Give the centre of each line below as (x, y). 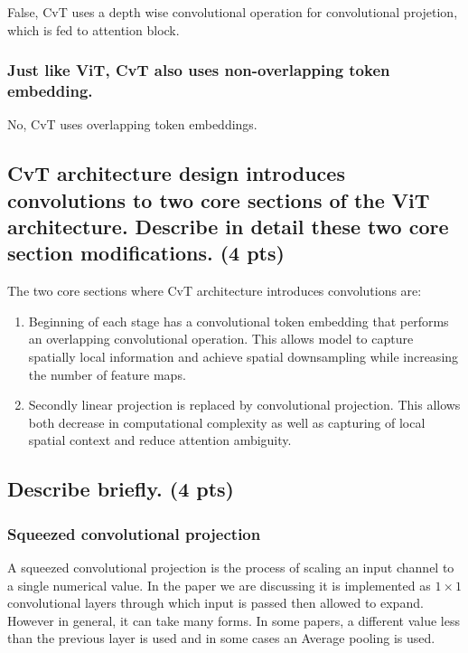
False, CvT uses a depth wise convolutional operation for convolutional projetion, (233, 12)
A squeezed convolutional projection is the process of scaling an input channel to (231, 568)
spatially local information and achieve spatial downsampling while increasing (243, 357)
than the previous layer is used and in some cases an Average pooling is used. (221, 638)
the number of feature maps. (107, 374)
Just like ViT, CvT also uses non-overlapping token (199, 70)
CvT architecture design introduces (176, 173)
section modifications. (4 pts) (146, 253)
